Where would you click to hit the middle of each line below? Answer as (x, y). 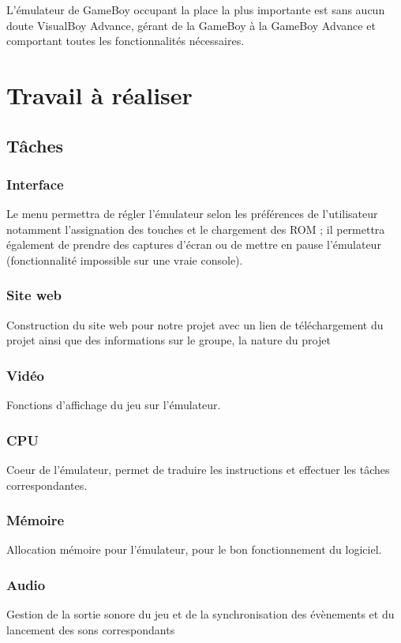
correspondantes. (47, 485)
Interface (35, 184)
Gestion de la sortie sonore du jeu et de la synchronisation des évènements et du (200, 614)
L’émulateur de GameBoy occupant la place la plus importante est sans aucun (196, 9)
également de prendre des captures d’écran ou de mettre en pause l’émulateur (194, 244)
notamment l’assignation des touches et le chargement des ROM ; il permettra (196, 229)
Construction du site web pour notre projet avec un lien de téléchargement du (195, 324)
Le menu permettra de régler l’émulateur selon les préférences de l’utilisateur (192, 214)
